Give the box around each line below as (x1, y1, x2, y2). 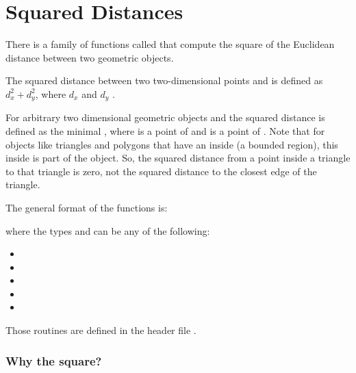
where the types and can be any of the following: (5, 223, 210, 237)
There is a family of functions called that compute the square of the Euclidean (5, 37, 335, 51)
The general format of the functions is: (5, 200, 168, 214)
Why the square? (5, 352, 102, 369)
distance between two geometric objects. (5, 50, 174, 64)
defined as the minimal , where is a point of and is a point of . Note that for (5, 123, 325, 138)
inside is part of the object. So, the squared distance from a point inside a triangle (5, 151, 351, 165)
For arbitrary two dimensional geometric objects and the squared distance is (5, 110, 325, 125)
